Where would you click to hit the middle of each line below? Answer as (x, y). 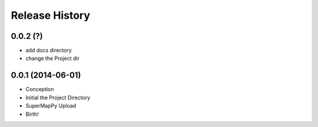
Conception (40, 89)
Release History (51, 15)
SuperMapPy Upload (51, 106)
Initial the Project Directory (58, 98)
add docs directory (49, 51)
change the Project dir (52, 58)
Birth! (32, 114)
